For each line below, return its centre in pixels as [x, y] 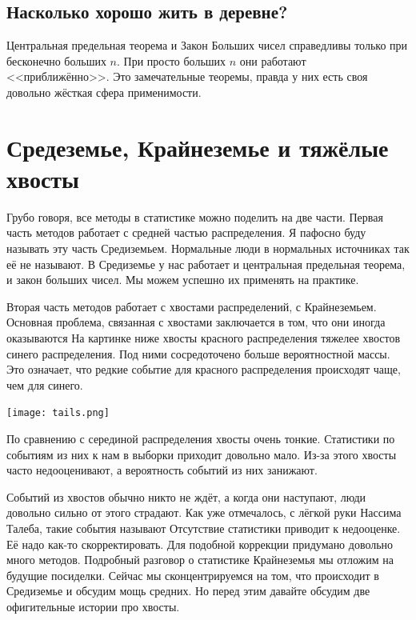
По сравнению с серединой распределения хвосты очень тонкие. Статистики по [201, 439]
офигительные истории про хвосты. [93, 607]
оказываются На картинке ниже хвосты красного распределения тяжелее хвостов [204, 338]
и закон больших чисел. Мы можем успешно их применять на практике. [183, 280]
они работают [273, 60]
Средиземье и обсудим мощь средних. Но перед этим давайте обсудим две [188, 591]
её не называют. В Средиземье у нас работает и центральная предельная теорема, [206, 264]
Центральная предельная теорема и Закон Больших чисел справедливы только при [207, 45]
